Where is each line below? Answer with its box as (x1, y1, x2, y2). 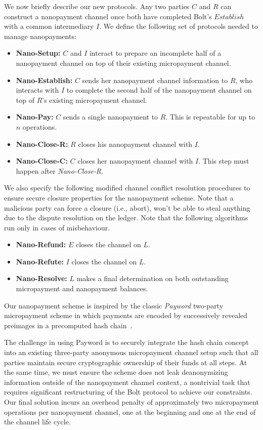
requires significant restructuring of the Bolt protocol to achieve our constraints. (4, 386, 252, 397)
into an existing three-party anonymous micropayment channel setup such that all (4, 347, 258, 358)
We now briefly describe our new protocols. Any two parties (4, 1, 190, 11)
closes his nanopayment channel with (78, 138, 193, 149)
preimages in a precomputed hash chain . (4, 320, 133, 330)
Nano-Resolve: (16, 273, 67, 284)
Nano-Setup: (16, 48, 61, 58)
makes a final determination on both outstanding (76, 273, 229, 284)
